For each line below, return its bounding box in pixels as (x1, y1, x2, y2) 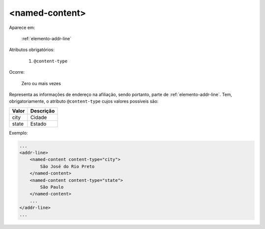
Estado (30, 120, 47, 127)
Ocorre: (9, 69, 25, 75)
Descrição (30, 107, 55, 114)
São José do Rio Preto (40, 164, 95, 169)
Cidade (30, 114, 47, 120)
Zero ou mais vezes (21, 80, 61, 86)
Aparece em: (9, 25, 35, 30)
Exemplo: (9, 130, 28, 136)
